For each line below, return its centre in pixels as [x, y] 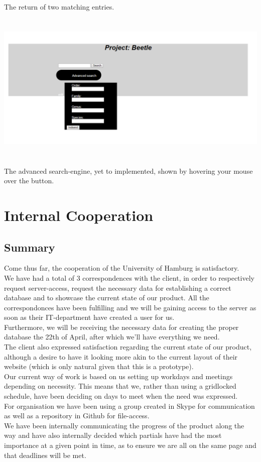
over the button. [29, 181]
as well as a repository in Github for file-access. [77, 416]
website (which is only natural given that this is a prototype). [99, 366]
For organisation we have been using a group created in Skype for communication [129, 406]
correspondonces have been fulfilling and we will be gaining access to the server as [130, 307]
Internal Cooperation [79, 215]
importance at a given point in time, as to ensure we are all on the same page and [130, 445]
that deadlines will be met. [45, 455]
